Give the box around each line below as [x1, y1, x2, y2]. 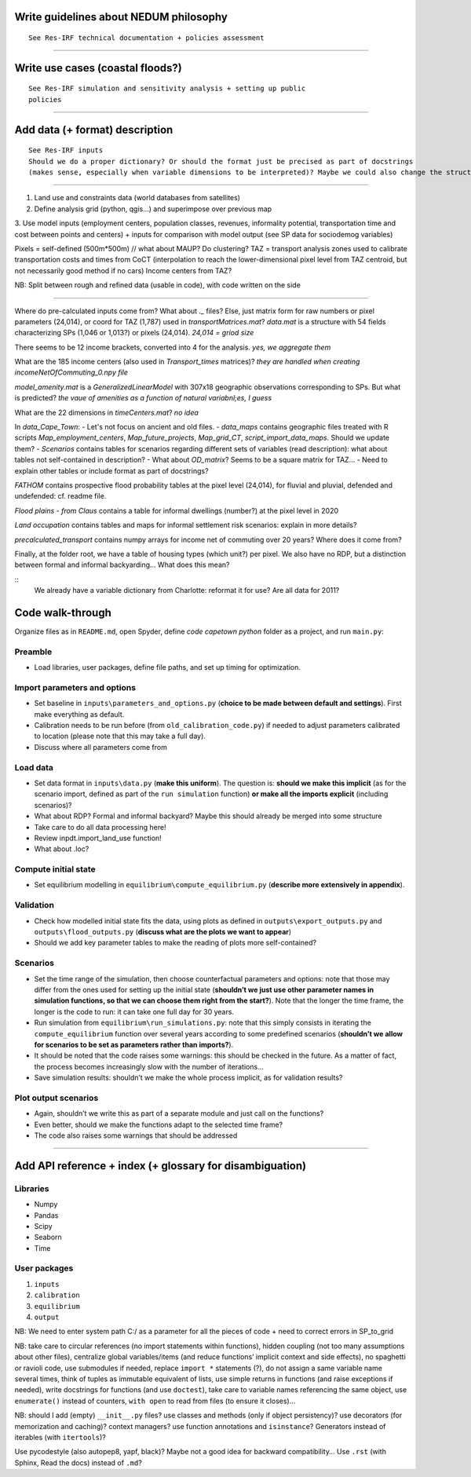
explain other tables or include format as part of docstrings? [14, 466, 209, 475]
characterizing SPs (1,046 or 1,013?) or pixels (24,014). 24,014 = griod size [14, 328, 254, 338]
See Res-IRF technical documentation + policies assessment [28, 34, 265, 42]
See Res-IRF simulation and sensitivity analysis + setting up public [28, 84, 306, 93]
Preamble [14, 646, 53, 657]
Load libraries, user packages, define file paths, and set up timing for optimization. [34, 663, 301, 672]
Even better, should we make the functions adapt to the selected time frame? [34, 1120, 283, 1129]
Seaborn [34, 1233, 62, 1242]
